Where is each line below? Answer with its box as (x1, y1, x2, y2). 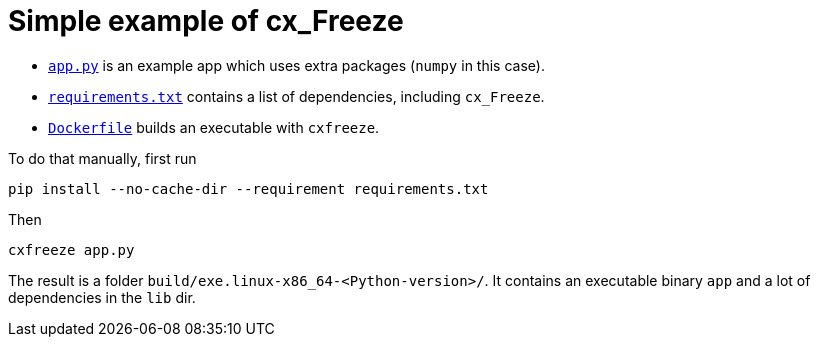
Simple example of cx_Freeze (8, 4, 404, 38)
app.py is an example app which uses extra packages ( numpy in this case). (48, 56, 545, 74)
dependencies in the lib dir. (8, 288, 196, 306)
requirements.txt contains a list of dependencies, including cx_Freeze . (48, 87, 545, 105)
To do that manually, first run (8, 149, 197, 167)
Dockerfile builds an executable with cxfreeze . (48, 118, 380, 136)
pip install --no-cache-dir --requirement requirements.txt (8, 180, 489, 197)
